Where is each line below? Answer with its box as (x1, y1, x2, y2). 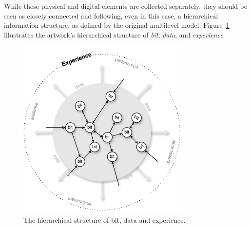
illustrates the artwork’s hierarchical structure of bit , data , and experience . (4, 29, 225, 39)
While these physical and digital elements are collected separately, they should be (4, 1, 247, 11)
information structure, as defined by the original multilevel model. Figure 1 (4, 20, 230, 30)
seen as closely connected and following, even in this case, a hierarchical (4, 10, 218, 20)
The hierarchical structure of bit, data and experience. (23, 214, 186, 225)
